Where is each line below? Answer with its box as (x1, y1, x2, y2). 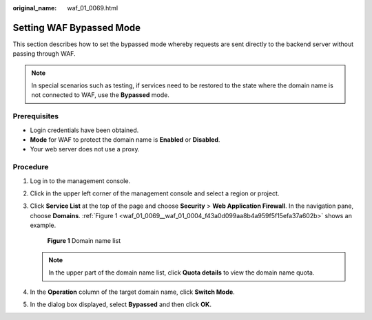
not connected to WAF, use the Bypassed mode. (31, 91, 170, 99)
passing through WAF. (12, 50, 76, 58)
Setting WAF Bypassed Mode (12, 21, 141, 34)
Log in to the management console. (30, 176, 131, 185)
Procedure (12, 162, 49, 172)
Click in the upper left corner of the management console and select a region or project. (30, 189, 280, 198)
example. (30, 221, 56, 230)
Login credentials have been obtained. (30, 126, 139, 134)
